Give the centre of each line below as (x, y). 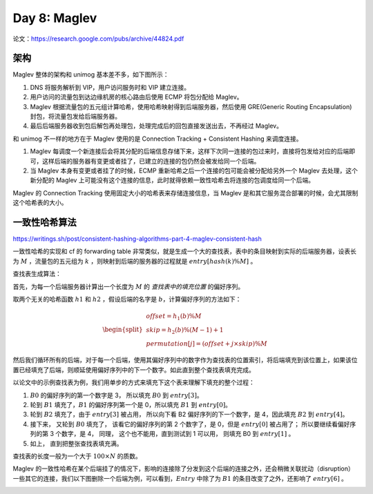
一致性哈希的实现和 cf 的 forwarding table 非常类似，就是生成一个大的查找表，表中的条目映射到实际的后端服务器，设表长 (185, 251)
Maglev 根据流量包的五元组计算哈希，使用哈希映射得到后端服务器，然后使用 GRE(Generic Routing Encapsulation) (191, 106)
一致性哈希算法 (45, 222)
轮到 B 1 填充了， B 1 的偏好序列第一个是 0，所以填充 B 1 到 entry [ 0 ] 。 (131, 405)
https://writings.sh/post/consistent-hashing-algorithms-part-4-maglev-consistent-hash (137, 239)
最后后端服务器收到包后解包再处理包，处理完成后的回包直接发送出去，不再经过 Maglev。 (156, 126)
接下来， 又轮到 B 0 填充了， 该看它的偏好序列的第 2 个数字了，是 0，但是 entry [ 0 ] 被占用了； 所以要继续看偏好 (190, 424)
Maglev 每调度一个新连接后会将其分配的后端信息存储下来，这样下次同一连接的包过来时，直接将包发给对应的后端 (190, 151)
